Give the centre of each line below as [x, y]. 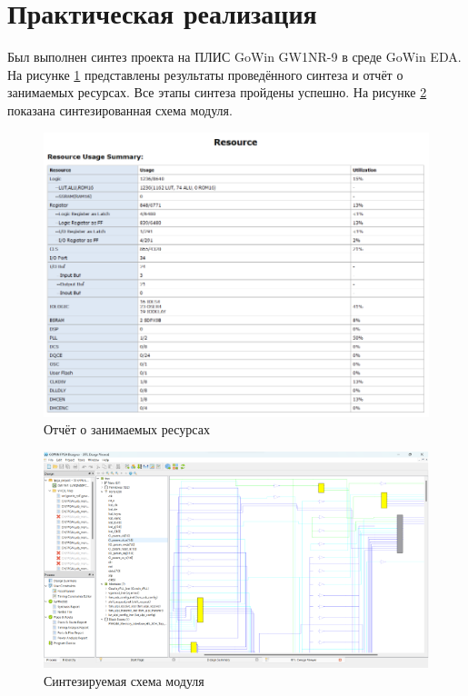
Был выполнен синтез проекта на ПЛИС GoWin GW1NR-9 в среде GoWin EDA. [234, 57]
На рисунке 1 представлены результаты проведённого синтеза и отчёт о [205, 74]
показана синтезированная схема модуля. [120, 109]
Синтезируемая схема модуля [124, 680]
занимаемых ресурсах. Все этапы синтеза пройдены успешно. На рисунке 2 [217, 92]
